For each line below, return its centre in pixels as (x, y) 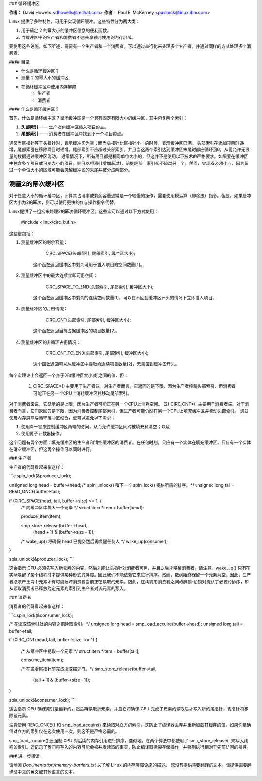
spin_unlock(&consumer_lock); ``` (42, 700)
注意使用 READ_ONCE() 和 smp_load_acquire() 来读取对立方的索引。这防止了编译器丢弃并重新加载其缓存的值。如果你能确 (130, 725)
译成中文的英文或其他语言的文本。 (43, 772)
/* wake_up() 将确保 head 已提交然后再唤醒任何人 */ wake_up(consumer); (95, 541)
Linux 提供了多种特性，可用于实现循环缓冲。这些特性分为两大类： (74, 21)
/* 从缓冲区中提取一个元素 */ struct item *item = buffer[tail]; (80, 651)
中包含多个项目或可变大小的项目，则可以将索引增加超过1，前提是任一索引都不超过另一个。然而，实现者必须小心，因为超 (129, 163)
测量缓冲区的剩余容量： (44, 242)
